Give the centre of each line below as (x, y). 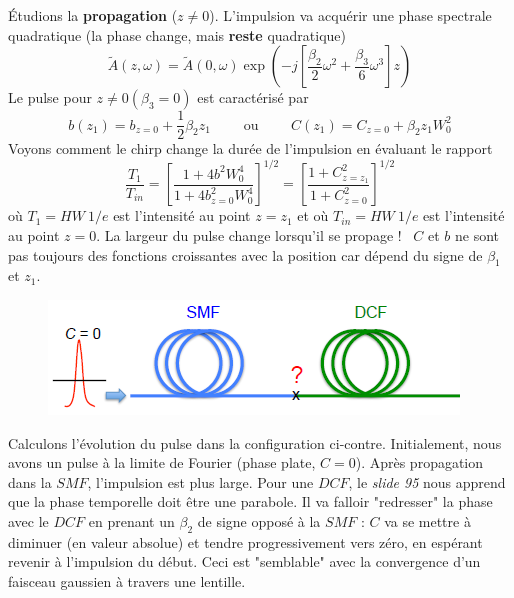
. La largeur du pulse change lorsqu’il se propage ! (249, 234)
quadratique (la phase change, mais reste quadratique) (177, 34)
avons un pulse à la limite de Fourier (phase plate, (162, 462)
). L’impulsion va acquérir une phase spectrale (350, 15)
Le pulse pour (50, 97)
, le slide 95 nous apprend (427, 481)
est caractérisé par (253, 97)
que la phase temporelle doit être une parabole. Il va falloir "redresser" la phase (250, 501)
